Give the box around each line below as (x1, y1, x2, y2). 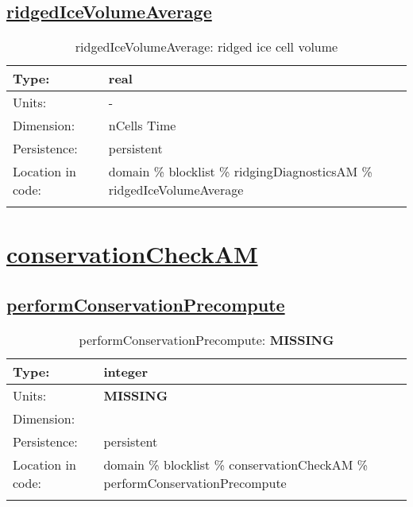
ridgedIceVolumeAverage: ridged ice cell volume (75, 37, 338, 56)
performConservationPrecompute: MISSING (79, 330, 334, 349)
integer (103, 362, 149, 381)
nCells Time (108, 116, 176, 135)
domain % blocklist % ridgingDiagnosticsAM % (108, 162, 372, 181)
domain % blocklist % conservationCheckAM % (103, 455, 369, 474)
